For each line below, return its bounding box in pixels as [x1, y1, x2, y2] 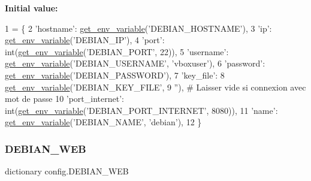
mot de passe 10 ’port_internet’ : [5, 92, 124, 105]
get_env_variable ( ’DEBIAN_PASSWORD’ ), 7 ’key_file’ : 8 [5, 68, 225, 81]
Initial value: [5, 2, 58, 14]
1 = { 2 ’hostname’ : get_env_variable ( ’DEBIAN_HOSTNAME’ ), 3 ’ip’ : [5, 22, 272, 34]
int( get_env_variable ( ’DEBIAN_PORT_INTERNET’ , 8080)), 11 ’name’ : [5, 104, 278, 116]
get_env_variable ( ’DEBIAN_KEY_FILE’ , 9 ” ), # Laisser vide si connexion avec [5, 80, 306, 93]
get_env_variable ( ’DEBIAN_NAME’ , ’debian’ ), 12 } [5, 116, 202, 128]
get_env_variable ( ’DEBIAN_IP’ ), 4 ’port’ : [5, 34, 165, 46]
